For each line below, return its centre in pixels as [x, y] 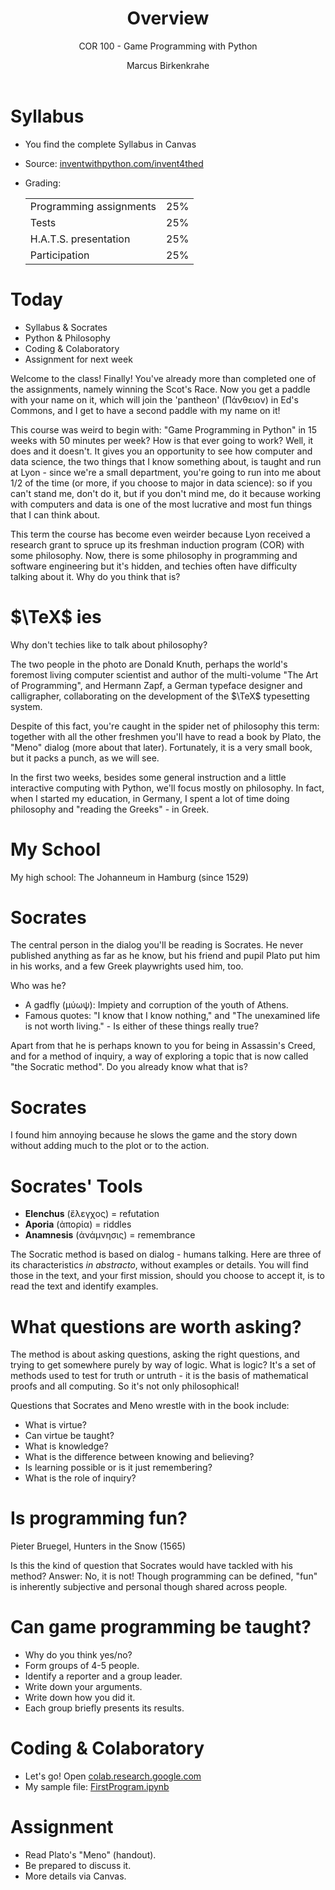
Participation [59, 255]
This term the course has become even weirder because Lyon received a [160, 534]
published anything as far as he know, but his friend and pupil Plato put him [165, 956]
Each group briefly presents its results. [104, 1708]
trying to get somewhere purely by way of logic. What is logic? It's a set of [163, 1365]
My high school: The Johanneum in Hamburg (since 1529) [130, 877]
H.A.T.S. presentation [80, 239]
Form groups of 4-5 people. [82, 1666]
